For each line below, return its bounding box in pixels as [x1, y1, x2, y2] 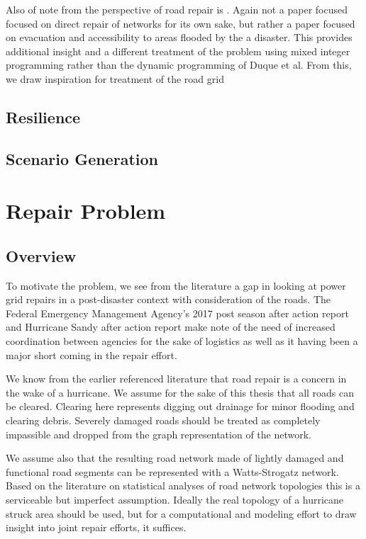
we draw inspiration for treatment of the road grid [6, 71, 224, 86]
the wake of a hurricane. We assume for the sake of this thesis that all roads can [6, 385, 355, 399]
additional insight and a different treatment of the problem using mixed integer [6, 43, 350, 58]
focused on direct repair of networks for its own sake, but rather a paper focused [6, 16, 355, 30]
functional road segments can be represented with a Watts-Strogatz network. [6, 464, 339, 479]
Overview [6, 244, 77, 266]
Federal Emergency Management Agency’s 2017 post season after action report [6, 305, 349, 320]
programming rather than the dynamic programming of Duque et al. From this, [6, 57, 352, 72]
